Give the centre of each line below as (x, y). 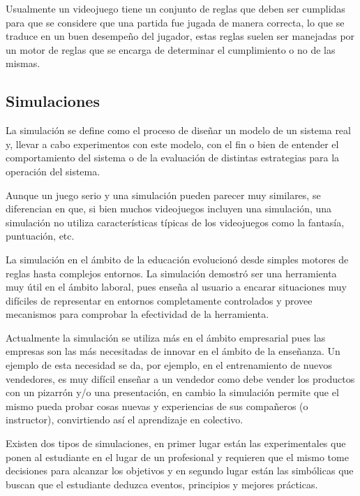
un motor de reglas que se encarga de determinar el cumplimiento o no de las (171, 49)
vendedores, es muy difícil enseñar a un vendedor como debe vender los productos (180, 378)
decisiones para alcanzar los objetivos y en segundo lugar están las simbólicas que (180, 471)
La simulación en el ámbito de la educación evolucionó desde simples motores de (177, 259)
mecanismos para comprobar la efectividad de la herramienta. (137, 314)
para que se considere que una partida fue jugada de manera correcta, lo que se (175, 22)
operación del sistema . (53, 171)
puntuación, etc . (40, 236)
